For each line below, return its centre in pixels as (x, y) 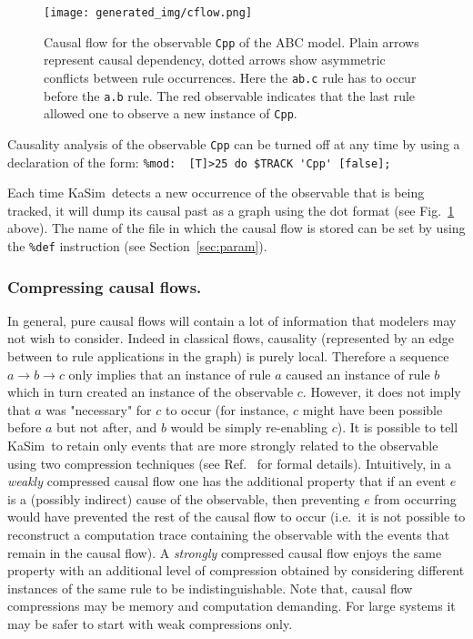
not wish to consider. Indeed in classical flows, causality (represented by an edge (231, 338)
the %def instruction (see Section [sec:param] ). (137, 245)
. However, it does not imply (382, 392)
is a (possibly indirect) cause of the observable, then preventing (184, 498)
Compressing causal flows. (105, 286)
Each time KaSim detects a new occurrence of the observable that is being (216, 193)
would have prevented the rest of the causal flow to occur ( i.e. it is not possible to (236, 517)
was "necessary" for (99, 409)
